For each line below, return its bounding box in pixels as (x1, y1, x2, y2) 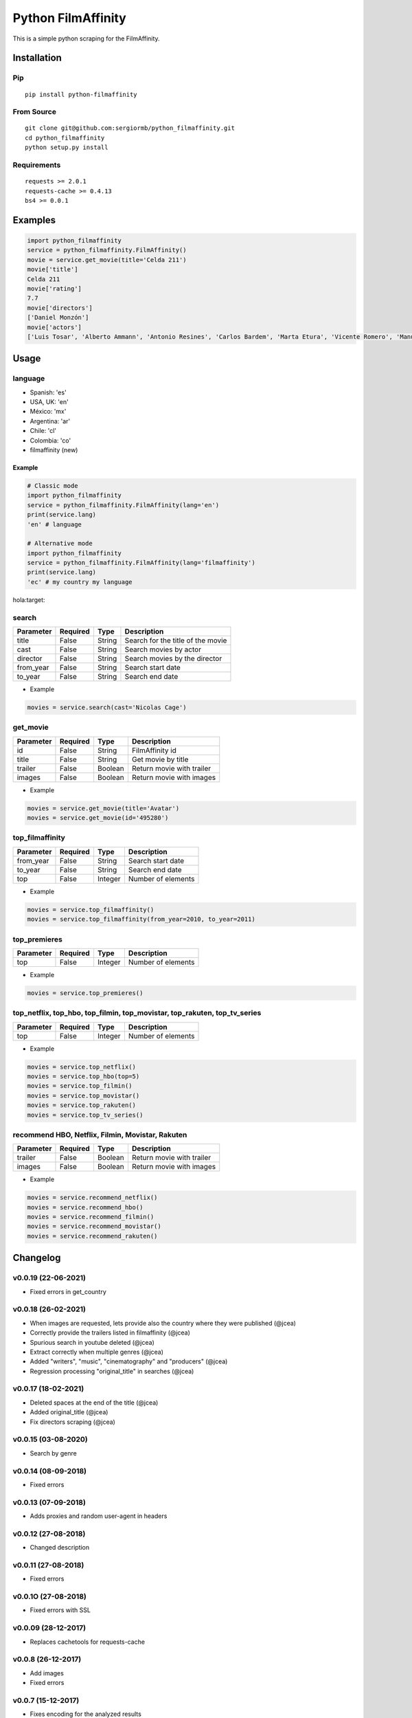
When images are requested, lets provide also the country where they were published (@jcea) (30, 1319, 297, 1327)
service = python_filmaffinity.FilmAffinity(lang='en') (27, 501, 220, 509)
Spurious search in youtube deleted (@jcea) (30, 1338, 154, 1346)
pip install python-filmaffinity (25, 90, 137, 98)
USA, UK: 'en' (30, 398, 69, 406)
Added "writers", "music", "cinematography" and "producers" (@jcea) (30, 1357, 228, 1365)
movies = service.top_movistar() (27, 1091, 140, 1100)
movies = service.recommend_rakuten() (27, 1232, 158, 1240)
